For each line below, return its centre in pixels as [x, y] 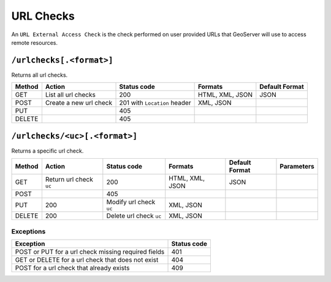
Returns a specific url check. [48, 151]
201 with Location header [155, 103]
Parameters [297, 167]
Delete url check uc [134, 216]
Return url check [69, 179]
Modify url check [131, 202]
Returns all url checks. [40, 75]
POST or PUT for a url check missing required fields [90, 251]
